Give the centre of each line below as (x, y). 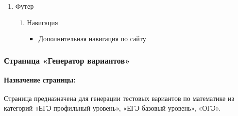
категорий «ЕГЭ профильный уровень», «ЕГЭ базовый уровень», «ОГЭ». (112, 108)
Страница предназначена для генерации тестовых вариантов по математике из (119, 98)
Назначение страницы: (40, 80)
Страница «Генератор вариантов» (67, 60)
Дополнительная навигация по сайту (92, 39)
